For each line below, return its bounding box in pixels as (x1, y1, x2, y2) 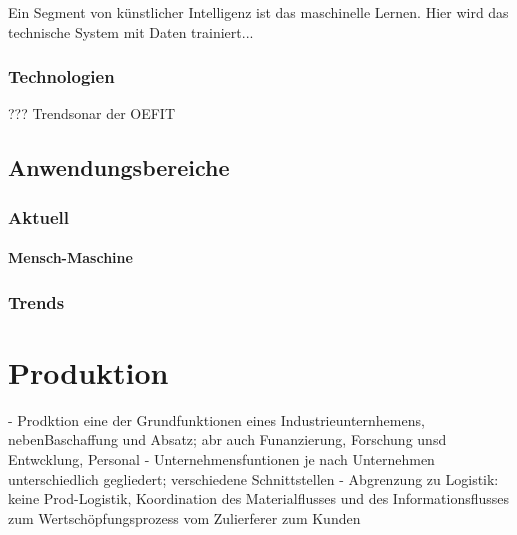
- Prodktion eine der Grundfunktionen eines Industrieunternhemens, (8, 409, 425, 430)
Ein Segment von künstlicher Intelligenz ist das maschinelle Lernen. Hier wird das (8, 2, 509, 22)
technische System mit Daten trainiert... (8, 21, 254, 42)
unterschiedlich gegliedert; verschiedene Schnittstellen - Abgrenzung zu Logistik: (8, 468, 499, 489)
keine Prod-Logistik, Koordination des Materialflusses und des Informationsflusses (8, 488, 510, 509)
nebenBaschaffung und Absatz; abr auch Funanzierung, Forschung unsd (8, 429, 447, 450)
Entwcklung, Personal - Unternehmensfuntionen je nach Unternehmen (8, 448, 435, 469)
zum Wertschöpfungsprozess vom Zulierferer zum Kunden (8, 507, 361, 528)
